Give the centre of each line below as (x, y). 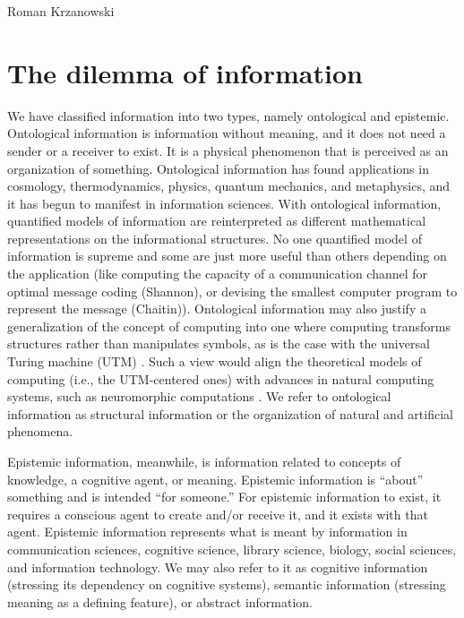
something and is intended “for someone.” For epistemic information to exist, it (224, 497)
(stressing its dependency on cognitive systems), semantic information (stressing (227, 584)
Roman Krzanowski (61, 11)
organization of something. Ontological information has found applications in (218, 168)
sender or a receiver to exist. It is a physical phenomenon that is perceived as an (228, 150)
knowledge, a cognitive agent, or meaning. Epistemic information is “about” (215, 479)
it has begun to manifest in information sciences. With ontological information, (224, 203)
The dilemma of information (185, 72)
